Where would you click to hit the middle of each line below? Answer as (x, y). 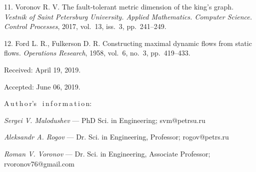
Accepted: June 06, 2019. (42, 86)
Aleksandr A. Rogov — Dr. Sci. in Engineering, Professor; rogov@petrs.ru (116, 137)
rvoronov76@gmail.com (39, 163)
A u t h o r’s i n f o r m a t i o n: (48, 103)
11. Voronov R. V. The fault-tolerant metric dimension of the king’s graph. (119, 6)
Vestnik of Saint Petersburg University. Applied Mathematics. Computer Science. (128, 16)
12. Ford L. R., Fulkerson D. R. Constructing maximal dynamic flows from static (128, 43)
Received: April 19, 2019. (42, 69)
